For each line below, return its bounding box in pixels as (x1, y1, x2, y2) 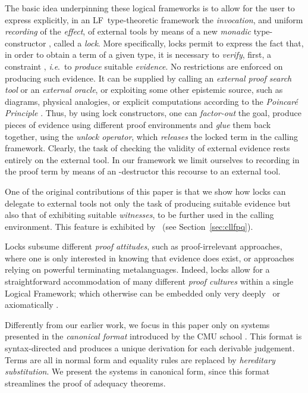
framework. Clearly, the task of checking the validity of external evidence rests (5, 142, 290, 154)
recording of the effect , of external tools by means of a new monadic (5, 25, 252, 38)
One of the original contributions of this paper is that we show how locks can (5, 185, 286, 197)
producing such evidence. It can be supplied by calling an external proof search (5, 71, 292, 84)
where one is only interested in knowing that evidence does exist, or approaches (5, 251, 294, 264)
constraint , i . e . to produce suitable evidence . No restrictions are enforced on (5, 60, 283, 72)
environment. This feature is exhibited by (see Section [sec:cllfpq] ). (5, 220, 253, 232)
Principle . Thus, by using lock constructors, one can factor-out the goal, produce (5, 107, 301, 119)
